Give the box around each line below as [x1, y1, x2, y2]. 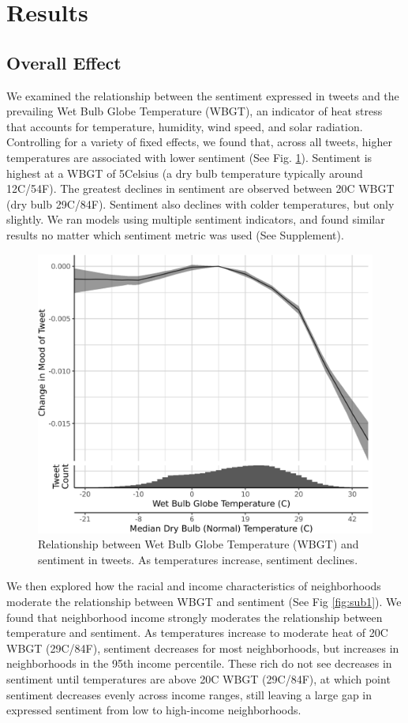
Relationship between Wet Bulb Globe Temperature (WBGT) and [38, 536, 359, 552]
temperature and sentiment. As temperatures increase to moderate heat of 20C [6, 624, 388, 641]
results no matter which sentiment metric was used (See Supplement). [6, 226, 344, 243]
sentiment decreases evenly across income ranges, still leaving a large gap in [6, 686, 372, 702]
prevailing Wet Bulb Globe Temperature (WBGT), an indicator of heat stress [6, 103, 383, 119]
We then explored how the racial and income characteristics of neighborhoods [6, 578, 381, 594]
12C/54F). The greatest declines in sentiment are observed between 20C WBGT [6, 180, 395, 197]
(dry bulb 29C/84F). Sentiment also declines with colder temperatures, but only [6, 195, 395, 212]
